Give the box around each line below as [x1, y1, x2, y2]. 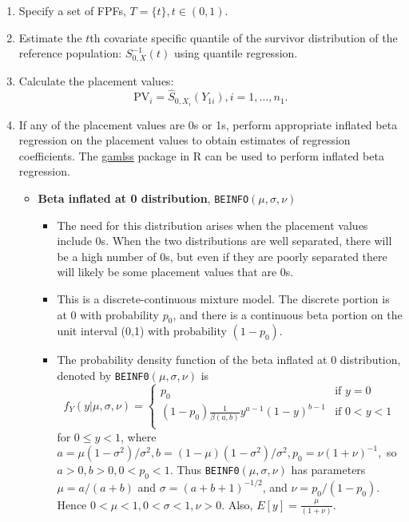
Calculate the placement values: [18, 72, 174, 89]
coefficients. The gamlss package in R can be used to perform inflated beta [18, 147, 384, 164]
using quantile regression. [173, 45, 298, 61]
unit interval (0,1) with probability [57, 322, 227, 339]
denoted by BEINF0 [57, 366, 149, 383]
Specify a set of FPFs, [18, 2, 126, 18]
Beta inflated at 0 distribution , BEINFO [38, 189, 249, 206]
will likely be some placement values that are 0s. [57, 263, 294, 280]
